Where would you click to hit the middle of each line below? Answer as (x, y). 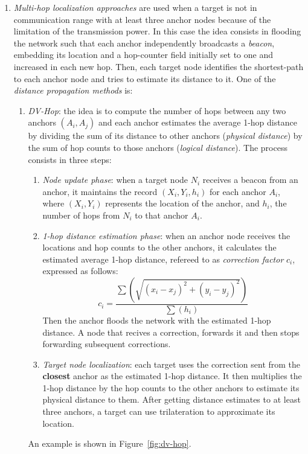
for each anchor (238, 191)
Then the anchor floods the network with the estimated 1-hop (157, 320)
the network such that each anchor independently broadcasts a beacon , (144, 43)
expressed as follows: (80, 271)
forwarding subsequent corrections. (107, 344)
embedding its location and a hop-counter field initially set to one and (143, 55)
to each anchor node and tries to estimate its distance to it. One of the (145, 78)
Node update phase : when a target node (115, 180)
